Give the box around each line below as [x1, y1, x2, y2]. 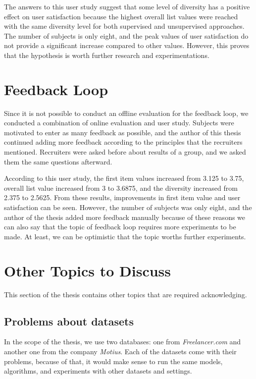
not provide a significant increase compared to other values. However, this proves [4, 40, 250, 51]
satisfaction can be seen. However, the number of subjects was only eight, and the [4, 202, 252, 213]
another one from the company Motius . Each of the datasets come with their [4, 346, 237, 356]
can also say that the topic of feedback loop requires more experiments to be [4, 221, 236, 232]
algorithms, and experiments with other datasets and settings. [4, 366, 192, 376]
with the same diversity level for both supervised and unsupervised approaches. [4, 21, 245, 31]
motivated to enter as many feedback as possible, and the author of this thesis [4, 127, 241, 137]
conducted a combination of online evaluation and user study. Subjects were [4, 117, 234, 128]
